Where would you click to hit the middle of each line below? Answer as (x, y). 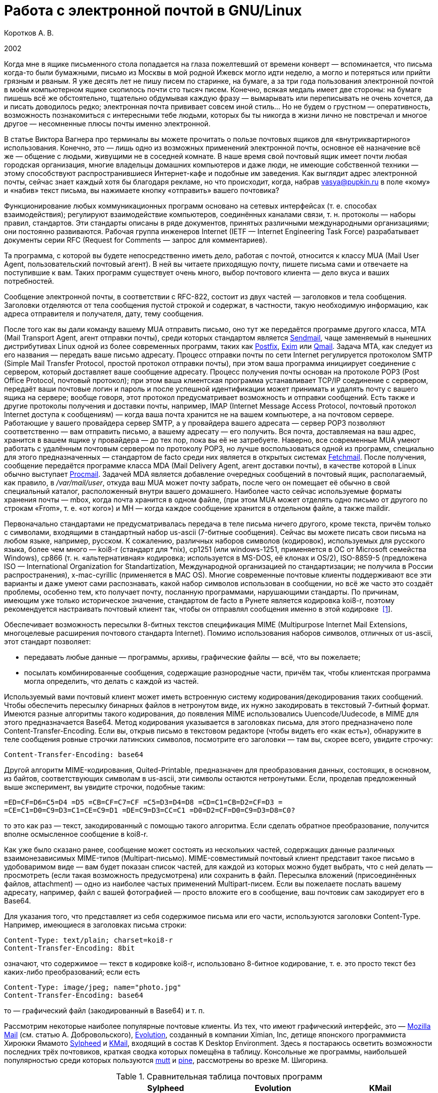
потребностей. (29, 281)
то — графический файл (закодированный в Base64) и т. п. (104, 1010)
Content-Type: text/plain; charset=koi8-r (89, 940)
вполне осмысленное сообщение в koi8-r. (76, 834)
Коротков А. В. (29, 33)
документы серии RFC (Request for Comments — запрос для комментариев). (136, 240)
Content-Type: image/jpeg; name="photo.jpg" (93, 987)
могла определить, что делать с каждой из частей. (111, 681)
